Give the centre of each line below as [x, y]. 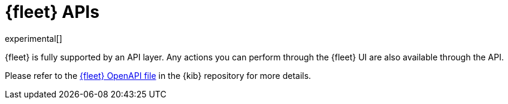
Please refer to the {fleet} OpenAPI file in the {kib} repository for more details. [158, 75]
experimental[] [34, 38]
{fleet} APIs [52, 12]
